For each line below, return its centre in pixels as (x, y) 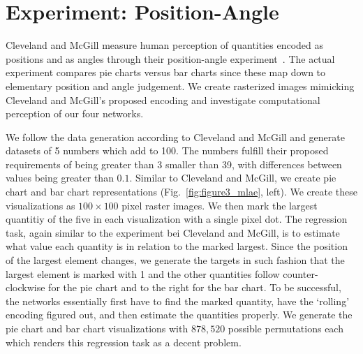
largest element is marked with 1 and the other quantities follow (143, 273)
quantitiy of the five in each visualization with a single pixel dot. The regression (177, 219)
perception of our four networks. (75, 113)
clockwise (25, 287)
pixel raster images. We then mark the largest (220, 205)
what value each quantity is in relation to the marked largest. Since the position (177, 246)
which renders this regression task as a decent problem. (124, 342)
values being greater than (60, 178)
